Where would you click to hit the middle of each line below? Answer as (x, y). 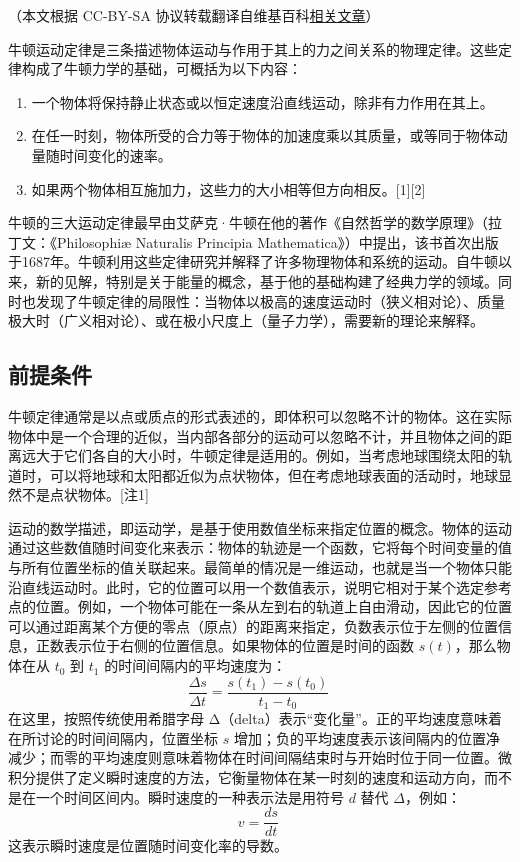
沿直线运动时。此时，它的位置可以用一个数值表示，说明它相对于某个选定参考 (260, 586)
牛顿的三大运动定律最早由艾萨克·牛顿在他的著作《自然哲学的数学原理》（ (248, 222)
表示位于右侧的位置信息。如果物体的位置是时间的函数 (238, 645)
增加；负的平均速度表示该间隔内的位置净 (366, 737)
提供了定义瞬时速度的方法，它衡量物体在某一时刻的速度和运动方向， (259, 776)
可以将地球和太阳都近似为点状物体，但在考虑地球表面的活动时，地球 (273, 474)
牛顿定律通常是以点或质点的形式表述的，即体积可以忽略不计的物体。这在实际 (260, 415)
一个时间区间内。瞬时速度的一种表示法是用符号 (189, 796)
